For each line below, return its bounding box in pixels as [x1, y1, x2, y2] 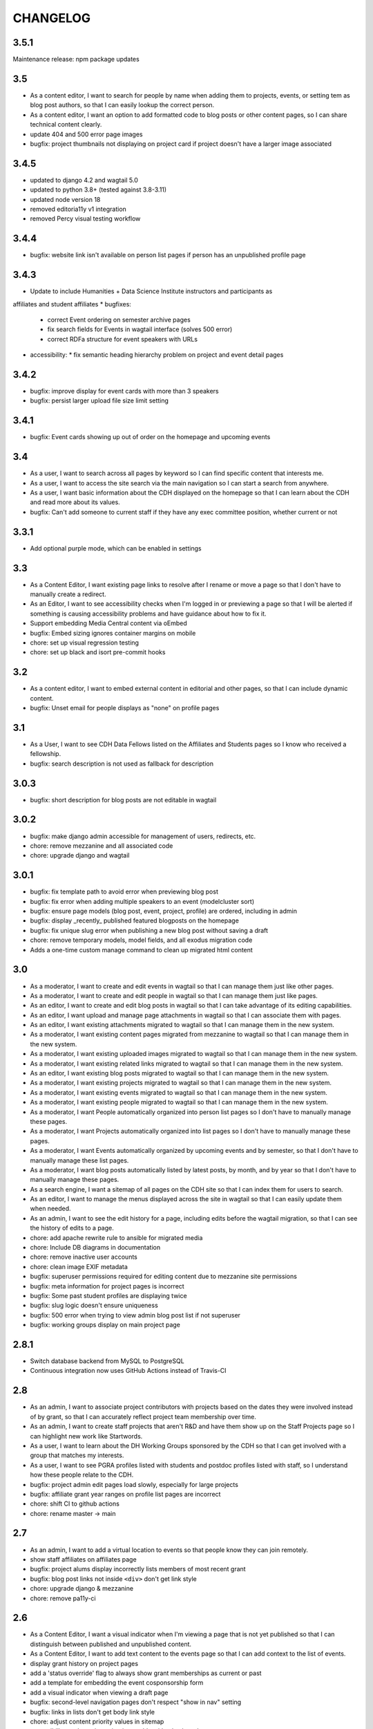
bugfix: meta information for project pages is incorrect [30, 1282, 184, 1290]
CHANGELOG [12, 10, 91, 26]
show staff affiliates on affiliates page [30, 1555, 137, 1563]
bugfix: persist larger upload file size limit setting [30, 396, 169, 405]
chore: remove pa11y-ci [30, 1594, 96, 1602]
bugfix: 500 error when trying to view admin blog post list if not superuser [30, 1311, 241, 1319]
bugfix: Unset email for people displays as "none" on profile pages [30, 704, 220, 712]
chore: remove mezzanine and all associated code [30, 841, 173, 850]
